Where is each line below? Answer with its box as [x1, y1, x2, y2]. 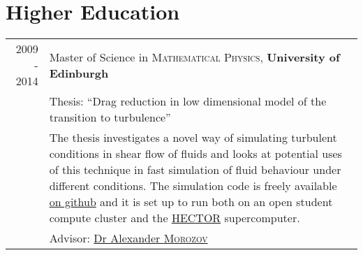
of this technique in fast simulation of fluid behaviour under [49, 161, 341, 178]
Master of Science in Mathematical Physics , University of [49, 48, 340, 65]
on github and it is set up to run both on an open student [49, 194, 333, 210]
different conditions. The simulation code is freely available [49, 177, 337, 194]
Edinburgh [49, 64, 109, 81]
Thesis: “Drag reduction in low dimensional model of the [49, 93, 327, 110]
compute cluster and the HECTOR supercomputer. [49, 210, 300, 226]
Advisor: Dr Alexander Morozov [49, 230, 208, 247]
